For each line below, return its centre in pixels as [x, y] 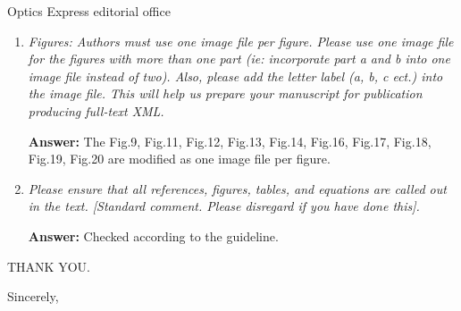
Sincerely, [33, 296]
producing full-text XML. [96, 110]
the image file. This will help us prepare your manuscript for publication [225, 93]
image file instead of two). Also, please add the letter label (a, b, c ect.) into [235, 76]
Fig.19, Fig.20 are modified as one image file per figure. [179, 159]
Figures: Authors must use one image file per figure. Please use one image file [241, 41]
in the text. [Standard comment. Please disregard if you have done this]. [224, 206]
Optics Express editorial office [89, 11]
